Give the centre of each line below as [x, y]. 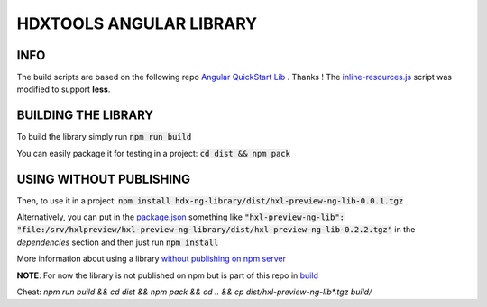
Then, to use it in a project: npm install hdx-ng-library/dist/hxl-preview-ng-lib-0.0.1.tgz [210, 200]
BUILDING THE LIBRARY [85, 116]
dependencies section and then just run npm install [118, 242]
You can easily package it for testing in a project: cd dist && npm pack [153, 153]
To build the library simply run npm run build [104, 137]
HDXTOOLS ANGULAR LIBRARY [137, 23]
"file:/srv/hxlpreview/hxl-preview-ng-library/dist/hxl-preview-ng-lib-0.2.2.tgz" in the [216, 230]
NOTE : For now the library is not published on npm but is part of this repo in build [168, 275]
